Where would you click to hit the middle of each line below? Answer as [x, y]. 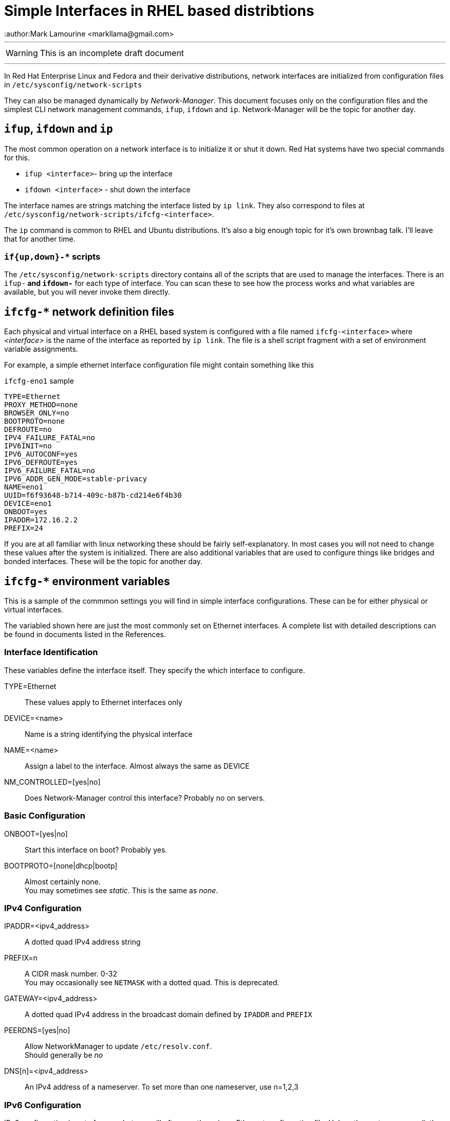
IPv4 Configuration [43, 908]
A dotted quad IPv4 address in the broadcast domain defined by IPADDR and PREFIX [168, 1015]
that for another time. [40, 239]
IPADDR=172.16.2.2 [41, 520]
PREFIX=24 [24, 528]
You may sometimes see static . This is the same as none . [121, 890]
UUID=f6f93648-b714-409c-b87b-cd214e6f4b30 [93, 495]
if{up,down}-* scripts [52, 256]
